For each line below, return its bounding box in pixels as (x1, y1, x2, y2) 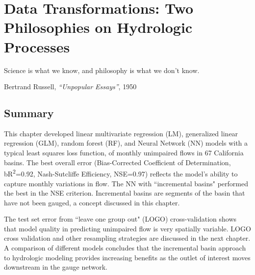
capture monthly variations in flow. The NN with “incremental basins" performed (4, 178, 249, 188)
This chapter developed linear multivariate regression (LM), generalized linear (4, 128, 238, 138)
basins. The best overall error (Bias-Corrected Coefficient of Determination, (4, 157, 231, 167)
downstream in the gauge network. (4, 262, 107, 272)
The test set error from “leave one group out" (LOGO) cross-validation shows (4, 214, 237, 224)
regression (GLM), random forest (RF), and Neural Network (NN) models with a (4, 138, 248, 148)
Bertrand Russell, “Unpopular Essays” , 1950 (4, 81, 137, 92)
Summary (4, 105, 54, 121)
